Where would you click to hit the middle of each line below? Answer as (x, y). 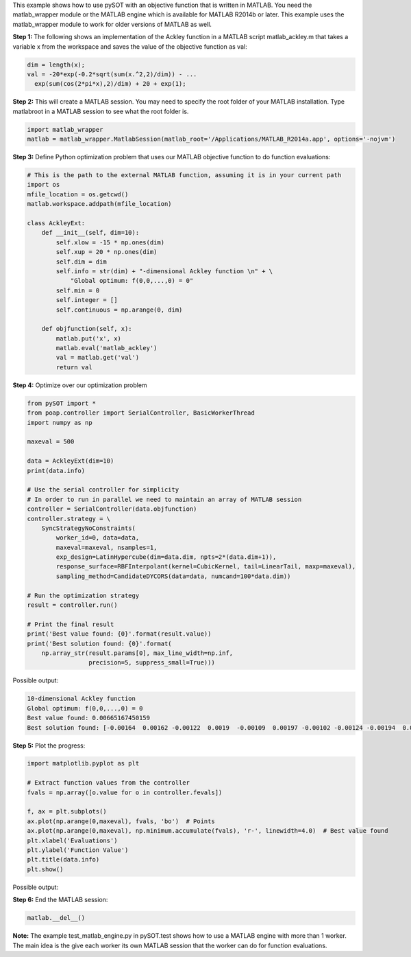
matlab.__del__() (56, 918)
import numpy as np (60, 423)
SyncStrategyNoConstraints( (89, 528)
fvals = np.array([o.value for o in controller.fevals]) (125, 792)
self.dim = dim (82, 262)
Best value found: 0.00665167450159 (89, 718)
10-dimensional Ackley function (82, 699)
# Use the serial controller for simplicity (103, 490)
